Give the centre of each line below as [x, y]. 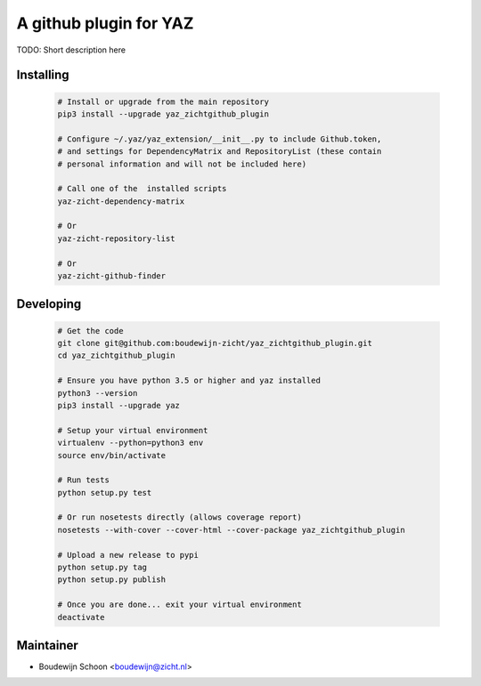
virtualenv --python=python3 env [130, 443]
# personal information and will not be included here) [182, 164]
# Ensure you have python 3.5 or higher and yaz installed [189, 381]
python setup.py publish [112, 580]
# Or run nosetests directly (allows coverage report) [179, 517]
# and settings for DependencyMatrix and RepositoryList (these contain [220, 152]
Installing [43, 75]
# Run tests [84, 480]
